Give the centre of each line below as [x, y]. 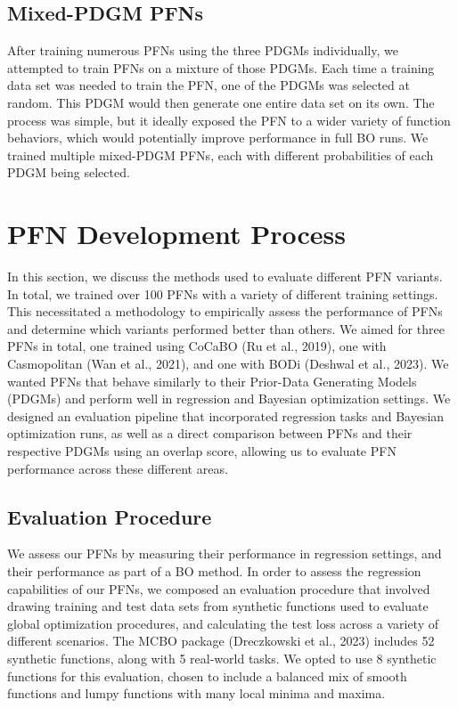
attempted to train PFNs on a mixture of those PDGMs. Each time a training [221, 67]
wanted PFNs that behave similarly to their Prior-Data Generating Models [212, 381]
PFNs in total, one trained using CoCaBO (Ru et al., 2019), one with [197, 346]
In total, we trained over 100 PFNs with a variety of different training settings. [223, 293]
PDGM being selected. [69, 172]
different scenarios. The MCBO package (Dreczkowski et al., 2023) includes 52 [221, 641]
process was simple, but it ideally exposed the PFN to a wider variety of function [229, 120]
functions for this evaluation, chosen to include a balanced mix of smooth [207, 675]
